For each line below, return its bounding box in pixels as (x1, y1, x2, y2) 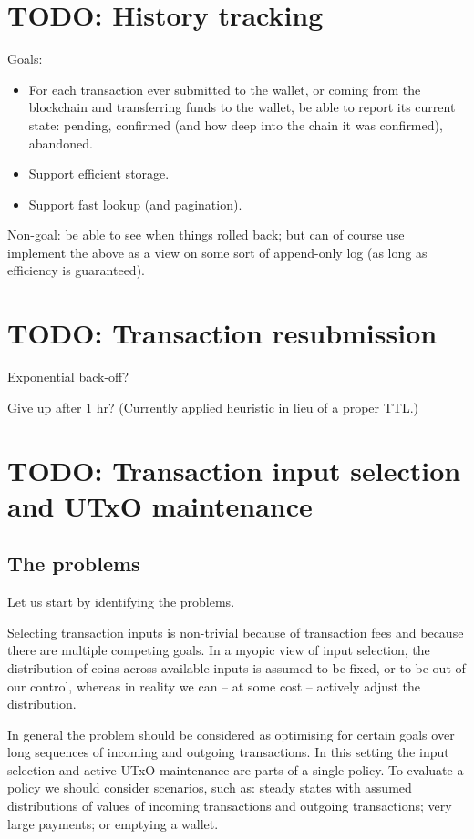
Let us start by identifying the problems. (7, 592, 235, 611)
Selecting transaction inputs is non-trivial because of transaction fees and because (7, 622, 464, 641)
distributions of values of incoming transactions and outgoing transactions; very (7, 796, 452, 815)
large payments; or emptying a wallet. (7, 813, 219, 833)
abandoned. (28, 133, 93, 152)
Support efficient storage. (28, 164, 170, 183)
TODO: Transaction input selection (7, 451, 461, 488)
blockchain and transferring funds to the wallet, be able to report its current (28, 97, 456, 117)
